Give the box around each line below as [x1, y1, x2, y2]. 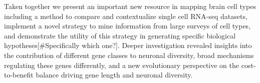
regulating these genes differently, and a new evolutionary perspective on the [4, 59, 239, 70]
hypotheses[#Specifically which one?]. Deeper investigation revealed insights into [4, 40, 252, 50]
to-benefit [4, 69, 34, 80]
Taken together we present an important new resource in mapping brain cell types [4, 1, 256, 11]
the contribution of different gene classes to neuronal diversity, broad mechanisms [4, 49, 254, 60]
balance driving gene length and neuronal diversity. [36, 69, 193, 80]
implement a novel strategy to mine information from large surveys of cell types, [4, 20, 251, 31]
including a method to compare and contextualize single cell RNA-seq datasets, [4, 10, 247, 21]
